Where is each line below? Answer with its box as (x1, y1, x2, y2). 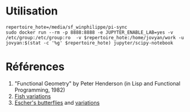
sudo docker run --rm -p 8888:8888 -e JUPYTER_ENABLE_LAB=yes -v (5, 29, 173, 36)
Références (5, 60, 65, 73)
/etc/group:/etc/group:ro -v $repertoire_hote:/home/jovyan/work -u (5, 34, 185, 40)
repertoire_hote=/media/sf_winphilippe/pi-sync (5, 24, 128, 30)
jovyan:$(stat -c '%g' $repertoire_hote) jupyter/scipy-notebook (5, 40, 173, 46)
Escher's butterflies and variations (14, 99, 100, 106)
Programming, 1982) (14, 86, 66, 93)
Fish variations (14, 92, 51, 100)
